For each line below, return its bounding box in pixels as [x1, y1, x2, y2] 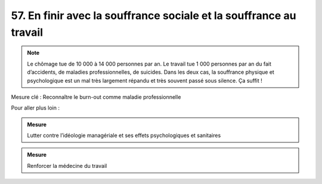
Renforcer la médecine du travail [27, 162, 107, 169]
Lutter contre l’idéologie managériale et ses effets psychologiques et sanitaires [27, 132, 221, 139]
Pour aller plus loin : [11, 104, 60, 111]
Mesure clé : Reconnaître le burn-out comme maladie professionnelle [11, 93, 181, 101]
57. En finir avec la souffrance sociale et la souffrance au [11, 9, 296, 22]
